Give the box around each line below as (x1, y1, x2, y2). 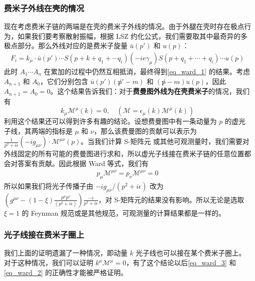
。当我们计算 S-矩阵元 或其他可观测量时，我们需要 (80, 136, 243, 146)
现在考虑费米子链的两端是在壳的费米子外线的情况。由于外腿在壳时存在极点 (4, 21, 244, 31)
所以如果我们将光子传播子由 (4, 180, 93, 191)
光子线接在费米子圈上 (4, 228, 84, 241)
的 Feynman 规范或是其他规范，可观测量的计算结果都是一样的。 (22, 207, 226, 218)
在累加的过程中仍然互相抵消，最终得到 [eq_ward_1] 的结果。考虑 (44, 66, 250, 77)
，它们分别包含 (40, 76, 88, 86)
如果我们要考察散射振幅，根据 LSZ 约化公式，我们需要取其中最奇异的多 (17, 30, 248, 41)
